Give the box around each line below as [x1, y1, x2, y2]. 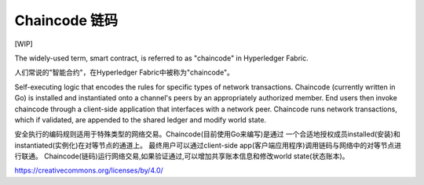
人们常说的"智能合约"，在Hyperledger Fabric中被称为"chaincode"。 [14, 67, 235, 78]
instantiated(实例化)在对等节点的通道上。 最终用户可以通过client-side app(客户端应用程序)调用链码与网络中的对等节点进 [14, 140, 402, 150]
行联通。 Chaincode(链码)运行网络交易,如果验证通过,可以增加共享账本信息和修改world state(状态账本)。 [14, 151, 349, 161]
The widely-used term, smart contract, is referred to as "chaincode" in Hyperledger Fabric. [14, 53, 309, 63]
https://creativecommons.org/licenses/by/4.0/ [14, 165, 164, 176]
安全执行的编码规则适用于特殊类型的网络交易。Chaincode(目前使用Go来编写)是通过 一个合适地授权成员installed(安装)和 [14, 129, 400, 139]
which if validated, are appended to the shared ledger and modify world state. [14, 114, 267, 125]
